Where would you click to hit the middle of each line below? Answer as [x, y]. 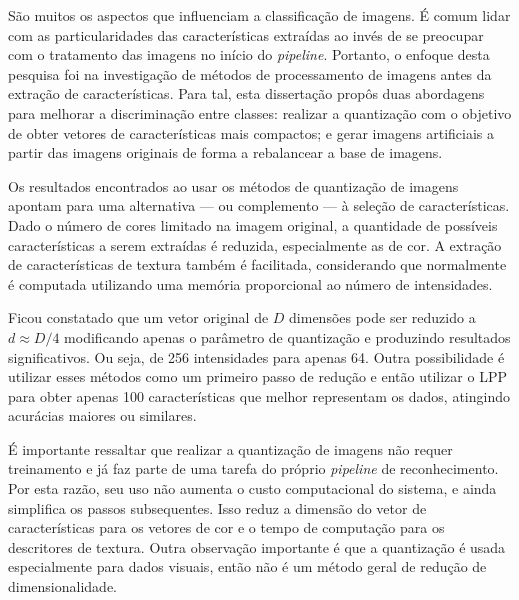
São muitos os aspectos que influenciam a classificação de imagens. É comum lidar [259, 15]
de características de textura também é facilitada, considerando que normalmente [257, 264]
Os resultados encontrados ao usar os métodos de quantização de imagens [233, 185]
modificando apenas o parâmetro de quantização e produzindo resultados [287, 336]
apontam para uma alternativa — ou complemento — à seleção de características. [259, 205]
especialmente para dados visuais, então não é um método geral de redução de [247, 566]
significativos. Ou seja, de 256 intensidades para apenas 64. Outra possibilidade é [256, 356]
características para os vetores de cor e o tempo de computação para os [226, 527]
